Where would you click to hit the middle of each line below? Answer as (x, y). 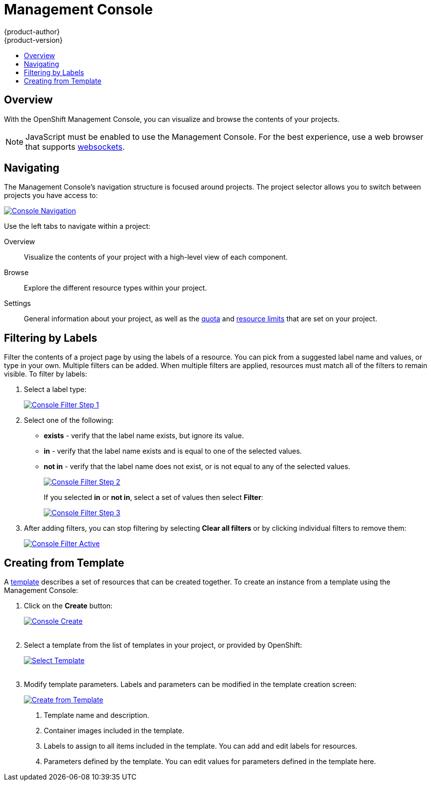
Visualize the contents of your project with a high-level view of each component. (156, 257)
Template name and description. (97, 715)
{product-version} (34, 40)
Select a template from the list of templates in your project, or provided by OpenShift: (163, 645)
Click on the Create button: (68, 606)
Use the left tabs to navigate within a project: (77, 226)
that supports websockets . (75, 147)
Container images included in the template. (114, 731)
